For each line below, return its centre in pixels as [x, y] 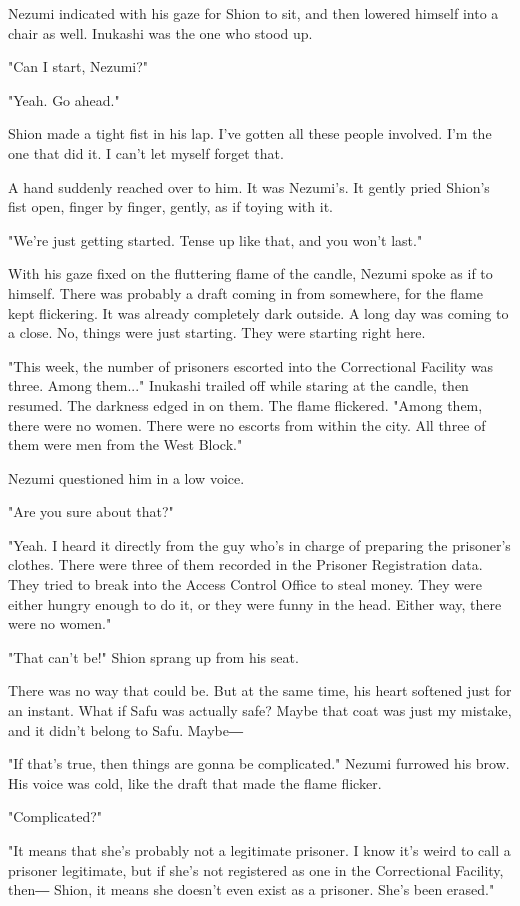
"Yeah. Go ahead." [64, 99]
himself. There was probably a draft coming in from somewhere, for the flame [245, 292]
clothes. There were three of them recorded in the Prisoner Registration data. [245, 564]
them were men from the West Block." [125, 444]
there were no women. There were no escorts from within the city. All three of [247, 424]
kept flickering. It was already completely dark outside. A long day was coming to [258, 312]
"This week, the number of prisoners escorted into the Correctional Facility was [251, 365]
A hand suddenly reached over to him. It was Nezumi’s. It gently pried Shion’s [249, 186]
